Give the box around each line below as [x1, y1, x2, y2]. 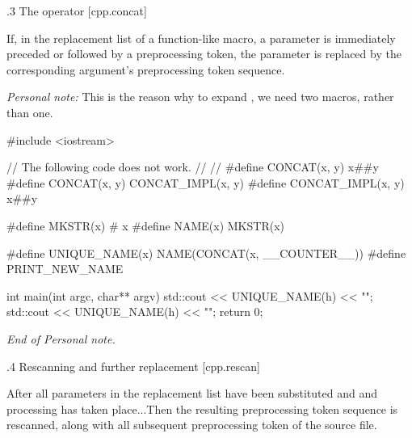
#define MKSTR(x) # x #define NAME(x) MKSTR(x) [6, 217, 284, 234]
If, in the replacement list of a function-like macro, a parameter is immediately [6, 29, 396, 46]
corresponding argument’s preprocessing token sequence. [6, 61, 285, 78]
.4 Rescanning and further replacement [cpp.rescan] [6, 357, 260, 374]
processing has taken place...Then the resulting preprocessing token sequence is [6, 400, 398, 417]
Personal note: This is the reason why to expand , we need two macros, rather [6, 88, 394, 105]
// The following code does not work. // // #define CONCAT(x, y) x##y [6, 158, 379, 175]
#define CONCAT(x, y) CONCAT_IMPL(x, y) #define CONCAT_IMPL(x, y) [6, 174, 405, 191]
